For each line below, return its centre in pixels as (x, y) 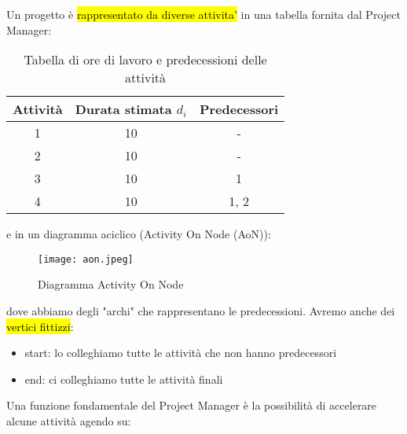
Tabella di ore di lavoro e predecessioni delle (145, 60)
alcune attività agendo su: (69, 421)
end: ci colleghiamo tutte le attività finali (124, 379)
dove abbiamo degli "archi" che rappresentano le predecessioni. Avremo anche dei (201, 311)
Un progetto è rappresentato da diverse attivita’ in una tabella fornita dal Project (203, 14)
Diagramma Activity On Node (111, 284)
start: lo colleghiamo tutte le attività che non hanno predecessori (181, 353)
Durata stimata (123, 109)
